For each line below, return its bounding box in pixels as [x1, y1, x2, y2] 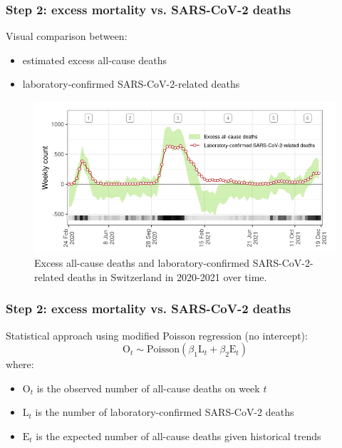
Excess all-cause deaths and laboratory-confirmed [34, 255, 250, 270]
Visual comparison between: [6, 29, 128, 44]
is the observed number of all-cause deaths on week [36, 380, 260, 395]
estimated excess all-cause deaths [22, 52, 167, 67]
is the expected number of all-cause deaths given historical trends [36, 428, 321, 443]
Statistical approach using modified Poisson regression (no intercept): [6, 327, 308, 342]
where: [6, 357, 34, 372]
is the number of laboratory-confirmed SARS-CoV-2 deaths [35, 404, 294, 419]
